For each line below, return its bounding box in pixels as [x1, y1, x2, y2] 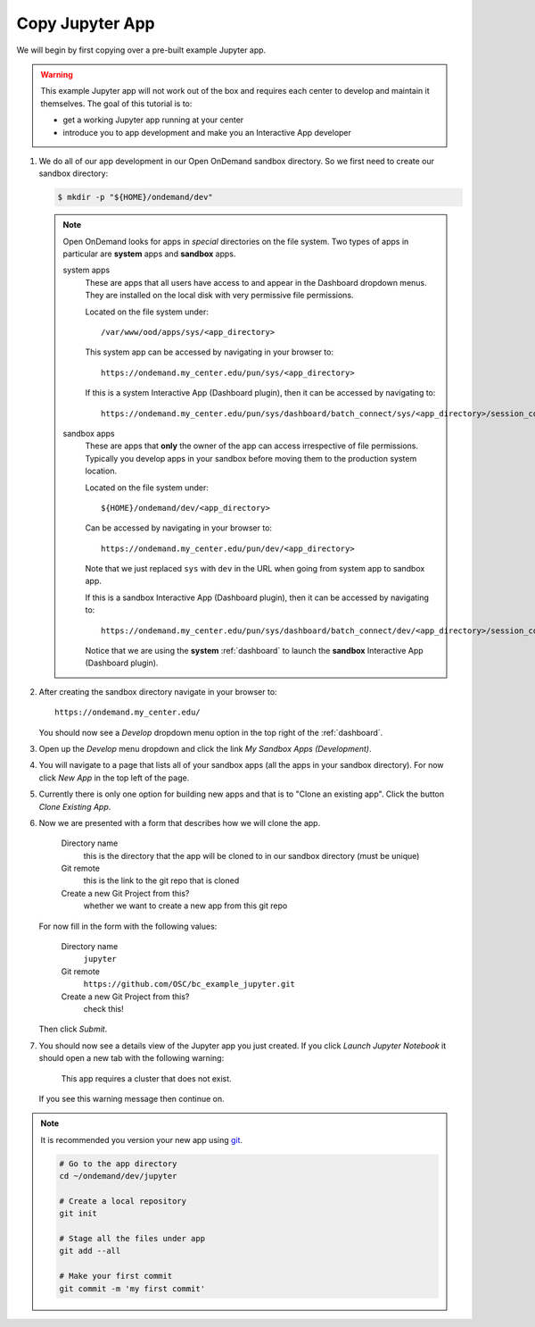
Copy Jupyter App [16, 13, 155, 33]
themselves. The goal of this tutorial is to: [40, 98, 193, 109]
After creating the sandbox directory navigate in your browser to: [38, 686, 277, 697]
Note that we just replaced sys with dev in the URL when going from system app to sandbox [85, 563, 425, 574]
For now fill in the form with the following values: [38, 921, 218, 931]
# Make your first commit [59, 1271, 173, 1281]
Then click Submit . [38, 1023, 108, 1035]
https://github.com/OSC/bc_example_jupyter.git [83, 979, 296, 989]
